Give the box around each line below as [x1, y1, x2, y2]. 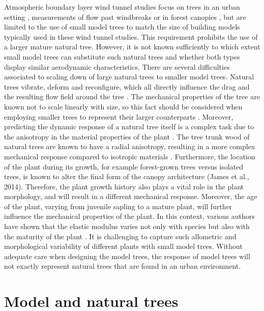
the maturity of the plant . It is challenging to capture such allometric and [4, 231, 237, 241]
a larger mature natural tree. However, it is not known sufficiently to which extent [4, 41, 260, 52]
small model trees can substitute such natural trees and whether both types [4, 51, 240, 62]
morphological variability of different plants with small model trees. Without [4, 241, 243, 251]
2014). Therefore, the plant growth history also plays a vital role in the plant [4, 181, 244, 191]
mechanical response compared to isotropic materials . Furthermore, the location [4, 151, 255, 161]
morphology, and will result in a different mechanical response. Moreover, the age [4, 191, 257, 202]
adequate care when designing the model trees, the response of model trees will [4, 250, 250, 261]
